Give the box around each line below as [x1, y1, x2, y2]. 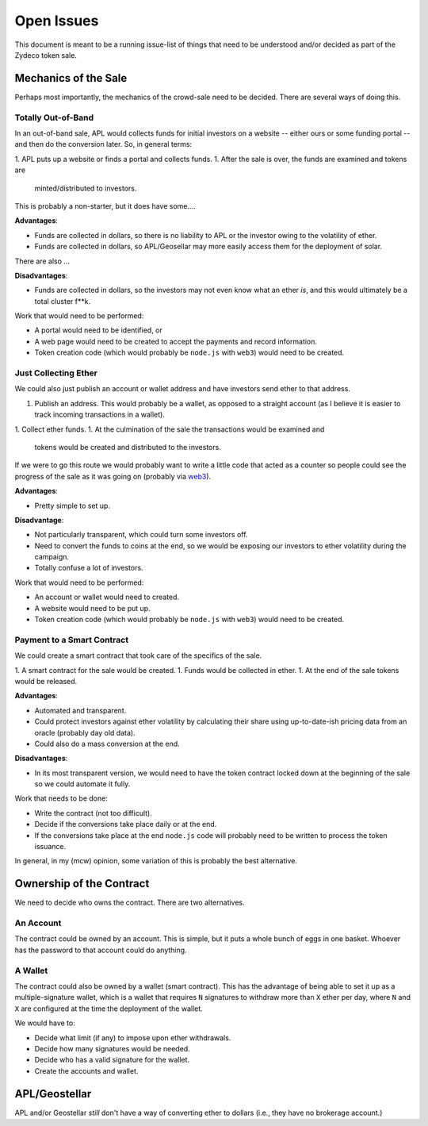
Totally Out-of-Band [14, 112, 94, 123]
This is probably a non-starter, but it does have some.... [14, 201, 196, 210]
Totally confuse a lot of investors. [34, 563, 143, 573]
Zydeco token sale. [14, 50, 77, 60]
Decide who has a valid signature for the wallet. [34, 1055, 190, 1065]
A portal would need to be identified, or [34, 325, 162, 335]
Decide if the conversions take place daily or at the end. [34, 820, 217, 829]
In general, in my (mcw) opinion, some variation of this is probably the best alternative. [14, 856, 297, 866]
